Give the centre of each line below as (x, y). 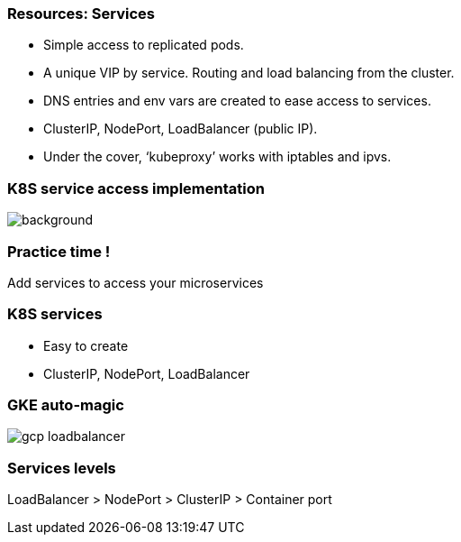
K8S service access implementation (136, 188)
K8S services (55, 314)
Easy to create (86, 345)
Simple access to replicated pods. (144, 45)
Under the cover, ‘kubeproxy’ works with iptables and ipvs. (217, 157)
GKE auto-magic (66, 405)
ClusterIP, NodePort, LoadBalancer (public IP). (181, 129)
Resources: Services (81, 14)
